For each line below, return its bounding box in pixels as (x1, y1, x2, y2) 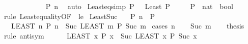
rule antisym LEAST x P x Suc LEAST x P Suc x (4, 30, 197, 40)
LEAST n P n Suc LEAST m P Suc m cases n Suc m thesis (11, 20, 244, 31)
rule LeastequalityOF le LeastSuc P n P (4, 10, 155, 21)
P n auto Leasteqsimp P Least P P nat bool (45, 1, 233, 11)
